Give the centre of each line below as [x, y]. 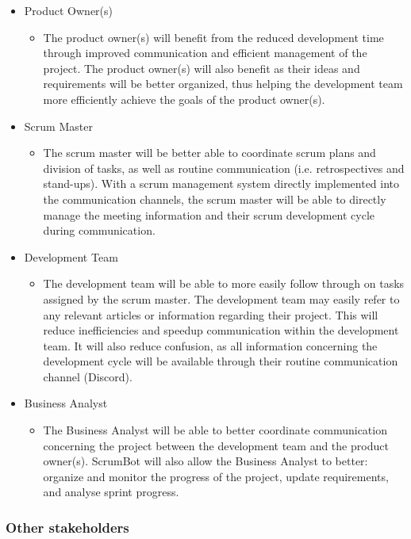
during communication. [99, 230]
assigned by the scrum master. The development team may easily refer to [221, 298]
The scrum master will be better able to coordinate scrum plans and [209, 153]
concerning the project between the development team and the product [216, 445]
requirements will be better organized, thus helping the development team [223, 84]
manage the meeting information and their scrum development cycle [209, 214]
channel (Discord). [88, 376]
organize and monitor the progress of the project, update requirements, [216, 476]
